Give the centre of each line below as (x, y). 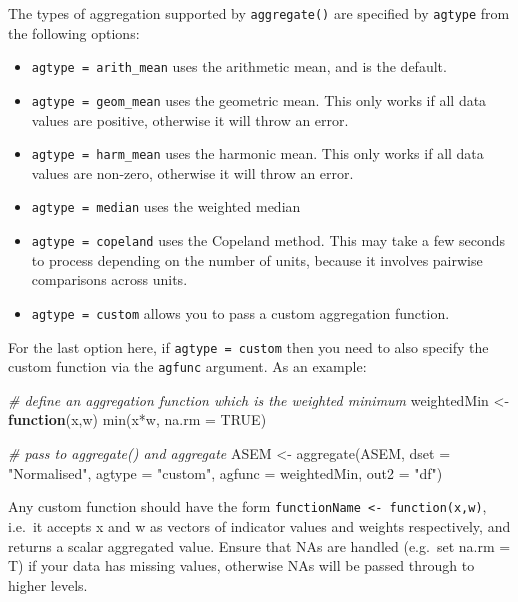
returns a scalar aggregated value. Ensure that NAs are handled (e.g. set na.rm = (259, 545)
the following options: (74, 32)
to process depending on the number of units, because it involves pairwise (257, 259)
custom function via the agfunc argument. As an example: (187, 366)
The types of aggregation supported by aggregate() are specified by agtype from (259, 13)
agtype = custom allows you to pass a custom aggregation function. (240, 312)
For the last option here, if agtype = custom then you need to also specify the (248, 346)
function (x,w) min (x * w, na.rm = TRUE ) (137, 419)
